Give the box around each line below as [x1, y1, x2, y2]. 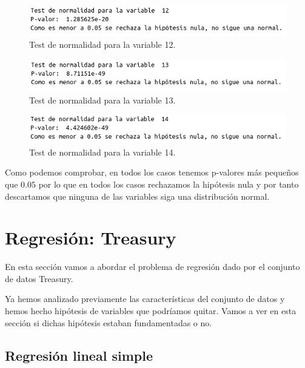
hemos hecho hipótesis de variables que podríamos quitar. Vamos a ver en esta [5, 304, 297, 317]
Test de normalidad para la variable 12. [29, 38, 176, 51]
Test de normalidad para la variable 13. [29, 93, 176, 106]
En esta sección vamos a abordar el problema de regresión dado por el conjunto [5, 260, 300, 273]
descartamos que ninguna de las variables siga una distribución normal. [5, 189, 270, 202]
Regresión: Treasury [5, 225, 176, 250]
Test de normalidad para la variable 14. [29, 145, 176, 158]
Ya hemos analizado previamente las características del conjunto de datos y [5, 292, 285, 305]
